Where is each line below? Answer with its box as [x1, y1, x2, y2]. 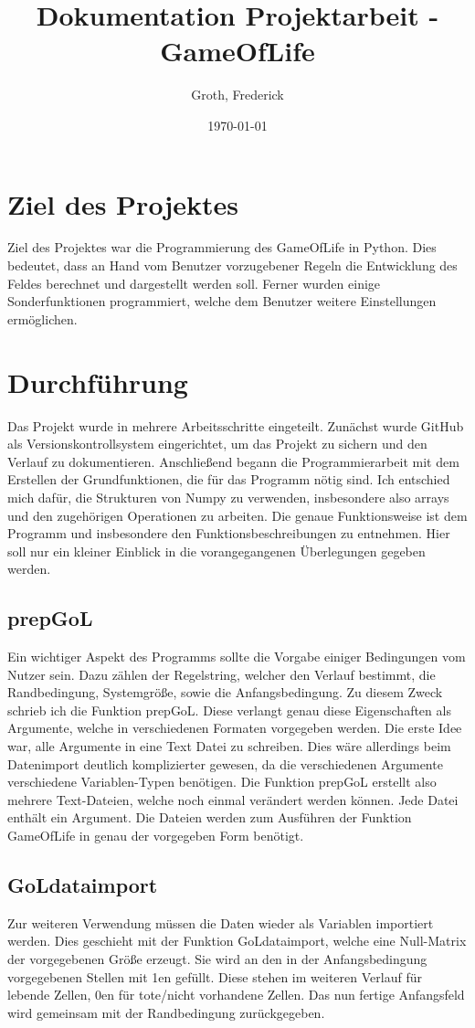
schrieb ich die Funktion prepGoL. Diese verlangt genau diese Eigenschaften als [7, 700, 451, 719]
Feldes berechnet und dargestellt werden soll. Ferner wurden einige [7, 273, 381, 292]
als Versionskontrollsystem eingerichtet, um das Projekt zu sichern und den [7, 434, 427, 453]
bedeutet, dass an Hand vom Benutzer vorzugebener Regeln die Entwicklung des [7, 256, 458, 275]
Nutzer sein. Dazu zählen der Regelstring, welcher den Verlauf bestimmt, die [7, 664, 436, 684]
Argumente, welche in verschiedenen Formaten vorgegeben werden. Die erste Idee [7, 718, 462, 737]
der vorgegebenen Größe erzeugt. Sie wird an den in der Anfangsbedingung [7, 949, 427, 968]
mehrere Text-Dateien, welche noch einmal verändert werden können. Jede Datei [7, 790, 459, 809]
